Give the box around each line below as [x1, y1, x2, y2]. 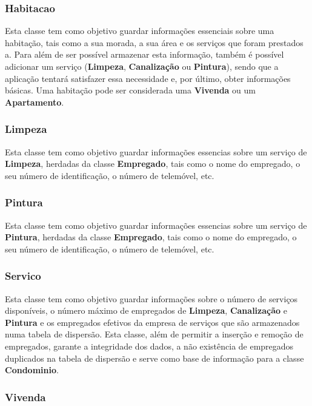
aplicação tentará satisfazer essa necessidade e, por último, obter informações [5, 72, 291, 84]
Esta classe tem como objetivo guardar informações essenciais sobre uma [5, 24, 274, 37]
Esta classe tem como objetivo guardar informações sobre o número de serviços [5, 292, 298, 305]
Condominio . [5, 364, 59, 376]
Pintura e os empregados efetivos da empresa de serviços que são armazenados [5, 316, 300, 328]
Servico [5, 268, 41, 283]
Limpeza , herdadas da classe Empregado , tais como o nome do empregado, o [5, 157, 300, 170]
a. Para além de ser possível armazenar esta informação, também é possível [5, 48, 284, 61]
